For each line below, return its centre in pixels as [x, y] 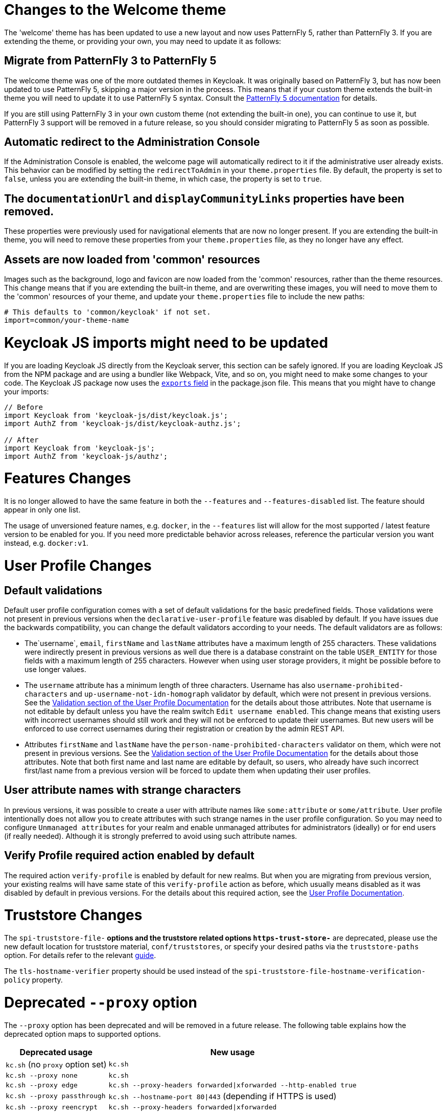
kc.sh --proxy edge [42, 1085]
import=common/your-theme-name [67, 320]
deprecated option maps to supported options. [83, 1034]
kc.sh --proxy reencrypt [52, 1107]
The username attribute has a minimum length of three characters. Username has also [170, 685]
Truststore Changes [73, 915]
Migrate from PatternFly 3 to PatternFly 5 [110, 61]
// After [21, 440]
